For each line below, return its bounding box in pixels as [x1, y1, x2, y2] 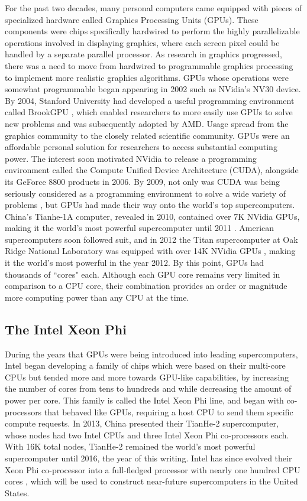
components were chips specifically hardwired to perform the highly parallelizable [5, 25, 300, 37]
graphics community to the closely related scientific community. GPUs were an [5, 129, 290, 141]
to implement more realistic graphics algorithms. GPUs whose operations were [5, 71, 289, 83]
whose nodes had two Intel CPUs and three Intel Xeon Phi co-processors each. [5, 428, 289, 441]
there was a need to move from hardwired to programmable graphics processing [5, 59, 293, 71]
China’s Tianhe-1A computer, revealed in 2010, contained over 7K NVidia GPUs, [5, 210, 300, 222]
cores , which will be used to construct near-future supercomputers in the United [5, 475, 298, 487]
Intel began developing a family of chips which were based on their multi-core [5, 359, 286, 372]
